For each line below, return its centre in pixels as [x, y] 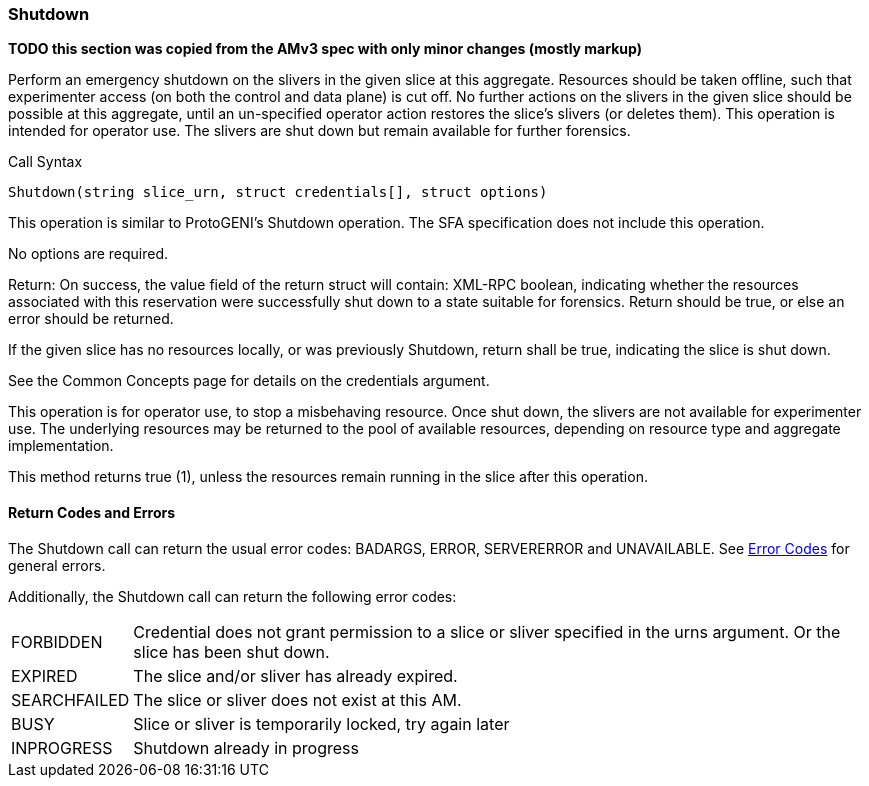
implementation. [61, 446]
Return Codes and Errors [92, 512]
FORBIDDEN [57, 641]
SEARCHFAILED [70, 699]
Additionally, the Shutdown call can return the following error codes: [232, 596]
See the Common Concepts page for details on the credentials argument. [249, 381]
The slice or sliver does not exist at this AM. [297, 699]
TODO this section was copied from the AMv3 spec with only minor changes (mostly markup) [325, 49]
